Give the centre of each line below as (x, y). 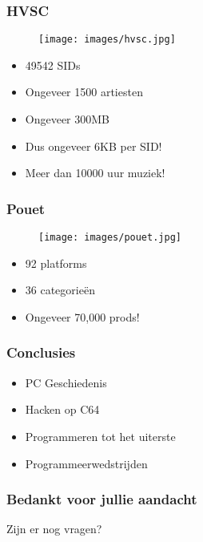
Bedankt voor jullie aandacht (102, 499)
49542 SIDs (53, 65)
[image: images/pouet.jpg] (110, 238)
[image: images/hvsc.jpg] (107, 40)
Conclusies (41, 352)
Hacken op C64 (62, 409)
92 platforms (56, 263)
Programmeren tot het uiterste (100, 436)
